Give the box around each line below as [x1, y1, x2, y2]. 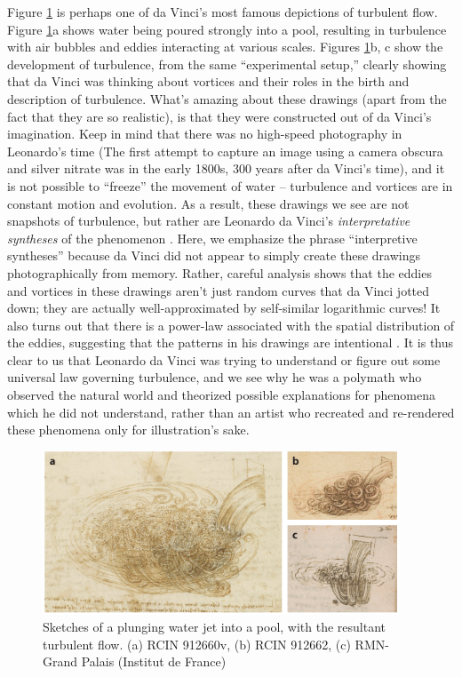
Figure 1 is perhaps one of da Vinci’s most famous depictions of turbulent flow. [7, 3, 438, 20]
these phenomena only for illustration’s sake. [7, 420, 250, 439]
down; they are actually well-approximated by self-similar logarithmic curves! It [7, 299, 441, 317]
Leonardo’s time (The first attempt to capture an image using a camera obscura [7, 141, 443, 160]
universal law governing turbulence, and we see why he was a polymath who [7, 368, 422, 386]
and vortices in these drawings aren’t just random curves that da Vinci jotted [7, 281, 430, 299]
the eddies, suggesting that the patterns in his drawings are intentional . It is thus [7, 333, 454, 352]
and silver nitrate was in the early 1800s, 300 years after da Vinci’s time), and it [7, 159, 445, 178]
